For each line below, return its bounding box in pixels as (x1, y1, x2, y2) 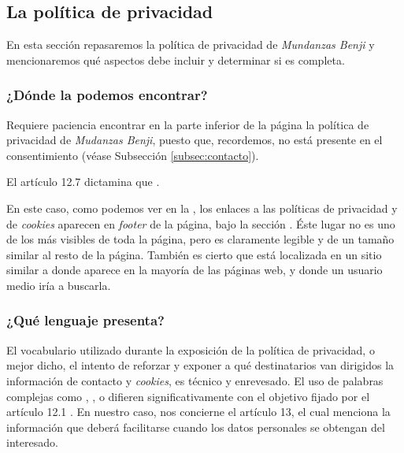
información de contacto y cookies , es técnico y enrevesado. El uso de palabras (6, 372, 384, 388)
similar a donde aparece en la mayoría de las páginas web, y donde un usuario (6, 262, 383, 278)
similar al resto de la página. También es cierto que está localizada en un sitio (6, 246, 382, 262)
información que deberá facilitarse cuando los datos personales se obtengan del (6, 418, 385, 435)
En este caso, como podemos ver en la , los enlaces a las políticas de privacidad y (6, 199, 398, 216)
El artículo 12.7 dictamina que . (6, 173, 160, 190)
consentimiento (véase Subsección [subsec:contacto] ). (6, 147, 259, 163)
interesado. (6, 434, 58, 451)
